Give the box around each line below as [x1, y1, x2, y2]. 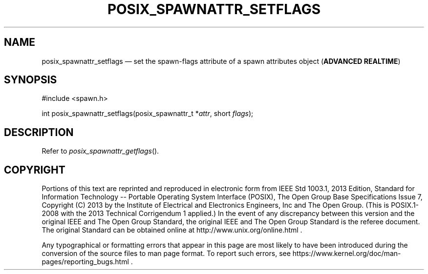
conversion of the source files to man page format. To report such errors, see [42, 249, 291, 258]
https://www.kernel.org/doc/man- [292, 249, 401, 258]
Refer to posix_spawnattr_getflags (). [42, 147, 159, 156]
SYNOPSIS [4, 74, 57, 86]
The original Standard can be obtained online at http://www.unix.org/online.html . [42, 226, 302, 235]
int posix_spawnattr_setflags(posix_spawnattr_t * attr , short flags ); [42, 109, 254, 118]
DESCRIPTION [4, 126, 74, 138]
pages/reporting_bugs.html [42, 257, 129, 266]
